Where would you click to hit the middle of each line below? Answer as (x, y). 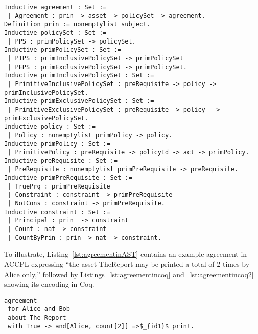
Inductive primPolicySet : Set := (63, 50)
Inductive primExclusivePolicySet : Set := (79, 101)
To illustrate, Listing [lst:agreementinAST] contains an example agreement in (126, 254)
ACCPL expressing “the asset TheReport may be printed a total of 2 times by (127, 264)
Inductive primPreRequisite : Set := (68, 178)
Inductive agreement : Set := (55, 7)
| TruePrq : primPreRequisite (59, 186)
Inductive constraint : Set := (57, 212)
